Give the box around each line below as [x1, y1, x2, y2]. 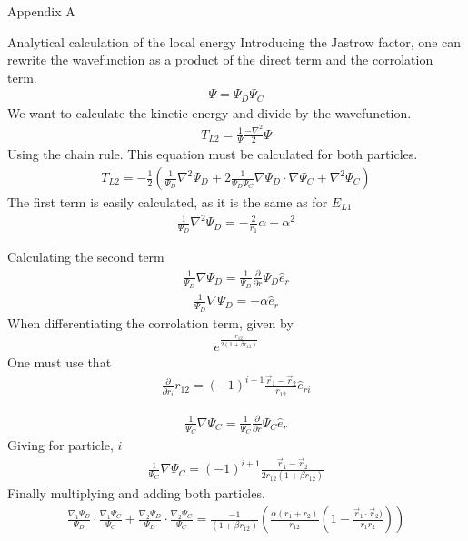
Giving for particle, [7, 436, 114, 455]
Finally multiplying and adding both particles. [7, 484, 265, 503]
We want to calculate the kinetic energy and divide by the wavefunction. [7, 103, 412, 122]
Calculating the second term [7, 247, 164, 266]
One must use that [7, 352, 112, 371]
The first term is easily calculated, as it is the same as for [7, 193, 328, 212]
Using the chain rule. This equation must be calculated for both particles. [7, 145, 418, 164]
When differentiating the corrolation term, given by [7, 313, 294, 332]
